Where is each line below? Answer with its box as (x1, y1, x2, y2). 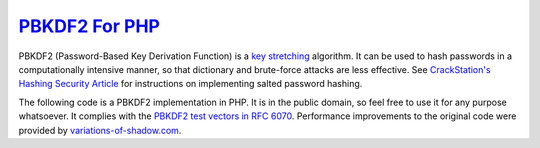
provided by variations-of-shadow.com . (18, 124, 182, 136)
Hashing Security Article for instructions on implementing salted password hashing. (18, 78, 363, 90)
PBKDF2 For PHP (18, 15, 160, 37)
